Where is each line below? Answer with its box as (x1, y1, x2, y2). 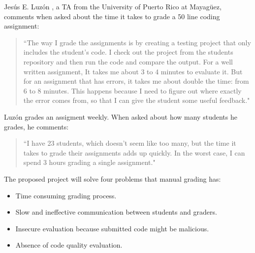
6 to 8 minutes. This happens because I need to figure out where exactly (23, 85, 242, 95)
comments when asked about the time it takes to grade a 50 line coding (4, 11, 220, 21)
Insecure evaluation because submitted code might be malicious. (15, 223, 209, 233)
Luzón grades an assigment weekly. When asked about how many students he (4, 111, 237, 122)
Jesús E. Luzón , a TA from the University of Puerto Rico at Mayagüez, (4, 1, 222, 11)
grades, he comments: (4, 121, 69, 131)
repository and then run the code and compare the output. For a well (23, 56, 233, 66)
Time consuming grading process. (15, 190, 117, 200)
